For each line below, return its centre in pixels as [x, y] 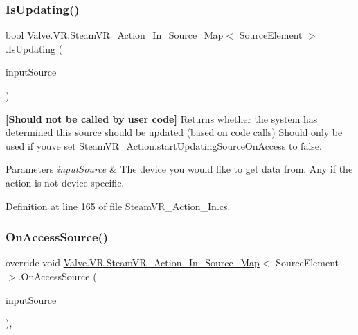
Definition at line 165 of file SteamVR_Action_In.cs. [118, 206]
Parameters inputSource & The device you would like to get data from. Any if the [179, 169]
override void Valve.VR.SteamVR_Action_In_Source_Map [133, 263]
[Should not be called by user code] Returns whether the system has [162, 118]
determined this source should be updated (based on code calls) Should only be [174, 132]
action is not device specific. [65, 182]
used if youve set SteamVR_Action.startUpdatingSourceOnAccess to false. [164, 145]
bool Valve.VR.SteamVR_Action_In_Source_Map [115, 35]
